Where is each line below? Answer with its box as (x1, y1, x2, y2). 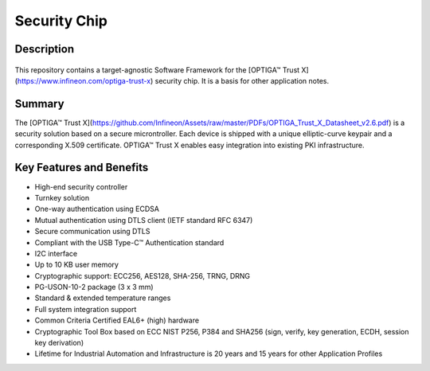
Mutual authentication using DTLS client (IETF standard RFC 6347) (34, 215, 253, 225)
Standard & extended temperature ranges (34, 293, 171, 303)
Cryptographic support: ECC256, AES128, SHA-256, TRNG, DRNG (34, 271, 251, 280)
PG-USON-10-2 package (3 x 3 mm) (34, 283, 154, 292)
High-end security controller (34, 182, 128, 191)
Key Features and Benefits (14, 161, 149, 174)
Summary (14, 96, 64, 111)
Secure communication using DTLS (34, 227, 150, 236)
